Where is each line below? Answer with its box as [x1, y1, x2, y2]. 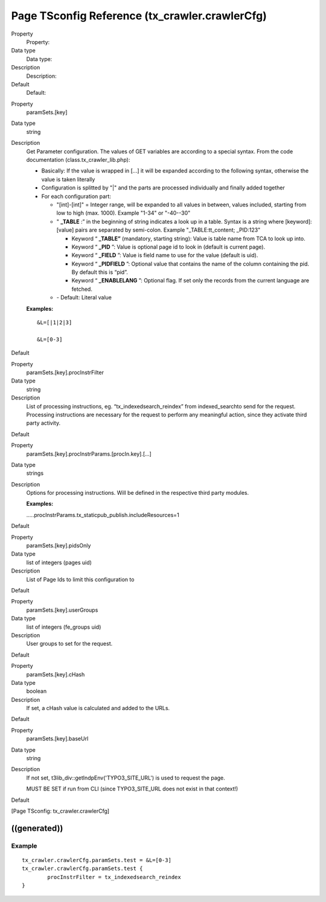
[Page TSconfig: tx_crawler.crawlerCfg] [11, 807, 110, 815]
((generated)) [11, 823, 63, 833]
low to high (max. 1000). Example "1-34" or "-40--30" [56, 209, 191, 217]
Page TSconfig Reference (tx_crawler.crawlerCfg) [11, 9, 267, 22]
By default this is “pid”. [71, 268, 128, 276]
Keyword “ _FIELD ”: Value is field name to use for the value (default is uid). [71, 252, 258, 259]
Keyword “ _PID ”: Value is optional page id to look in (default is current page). [71, 243, 266, 250]
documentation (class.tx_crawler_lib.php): [26, 156, 130, 164]
